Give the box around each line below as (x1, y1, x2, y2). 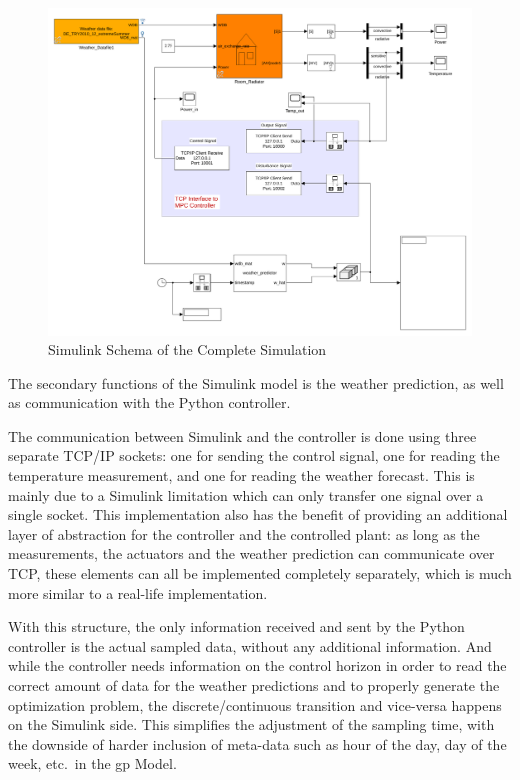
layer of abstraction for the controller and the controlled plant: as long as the (8, 523, 480, 544)
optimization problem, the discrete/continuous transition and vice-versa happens (8, 694, 502, 715)
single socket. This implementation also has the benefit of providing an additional (8, 504, 508, 525)
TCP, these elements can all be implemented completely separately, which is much (8, 563, 512, 584)
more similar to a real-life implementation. (8, 582, 268, 603)
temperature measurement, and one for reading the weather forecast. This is (8, 465, 475, 486)
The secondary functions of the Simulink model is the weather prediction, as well (8, 372, 504, 393)
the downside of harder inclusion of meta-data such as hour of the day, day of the (8, 733, 507, 754)
